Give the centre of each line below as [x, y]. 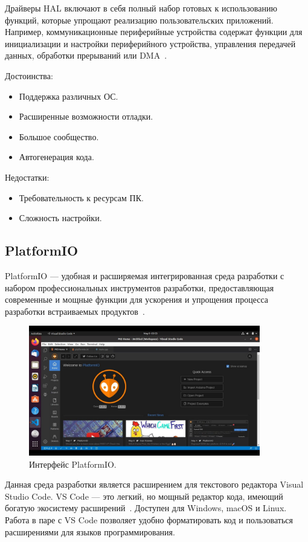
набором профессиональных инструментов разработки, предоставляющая [140, 287]
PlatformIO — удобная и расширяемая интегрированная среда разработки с [145, 275]
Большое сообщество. [59, 136]
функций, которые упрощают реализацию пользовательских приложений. [139, 20]
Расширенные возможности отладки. [86, 116]
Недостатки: [27, 177]
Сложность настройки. [60, 218]
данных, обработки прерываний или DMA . [86, 55]
